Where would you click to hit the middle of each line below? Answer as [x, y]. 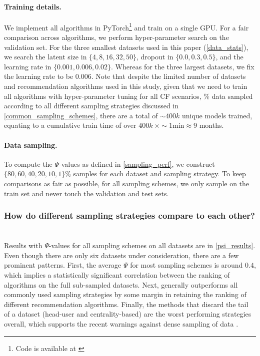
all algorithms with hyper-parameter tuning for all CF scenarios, [103, 96]
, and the [229, 57]
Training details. [33, 6]
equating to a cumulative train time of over [70, 125]
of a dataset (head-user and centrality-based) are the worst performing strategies [128, 314]
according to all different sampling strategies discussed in [91, 106]
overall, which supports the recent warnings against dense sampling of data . [121, 324]
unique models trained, [217, 115]
